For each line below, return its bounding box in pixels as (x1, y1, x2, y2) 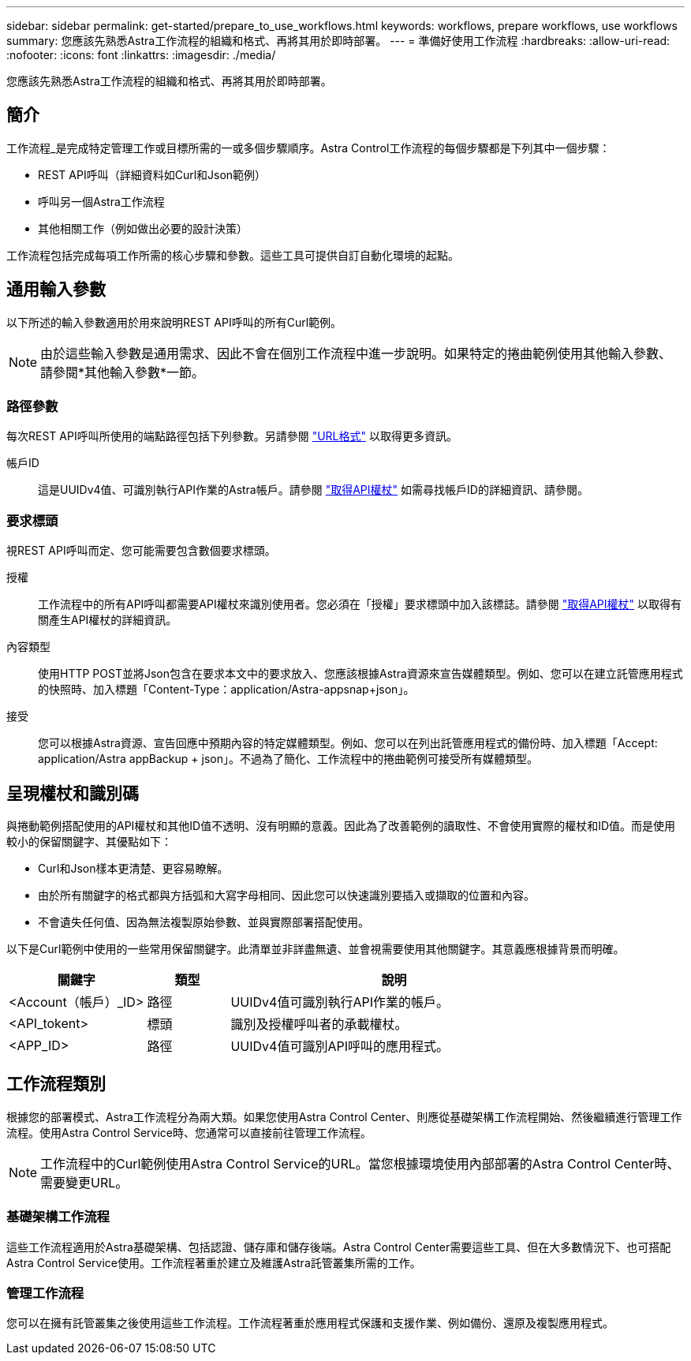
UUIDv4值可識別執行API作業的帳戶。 (230, 994, 449, 1011)
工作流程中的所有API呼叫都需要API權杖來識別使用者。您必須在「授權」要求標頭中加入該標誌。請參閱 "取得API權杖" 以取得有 (38, 597, 682, 611)
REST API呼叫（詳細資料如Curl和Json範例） (38, 167, 267, 181)
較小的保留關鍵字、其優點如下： (6, 835, 172, 849)
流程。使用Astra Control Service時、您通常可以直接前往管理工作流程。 (6, 1125, 372, 1139)
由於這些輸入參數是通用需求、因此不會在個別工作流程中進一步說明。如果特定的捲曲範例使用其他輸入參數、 (40, 345, 672, 361)
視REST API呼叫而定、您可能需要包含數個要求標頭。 (6, 544, 276, 558)
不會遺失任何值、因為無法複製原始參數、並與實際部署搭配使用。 (38, 915, 369, 929)
